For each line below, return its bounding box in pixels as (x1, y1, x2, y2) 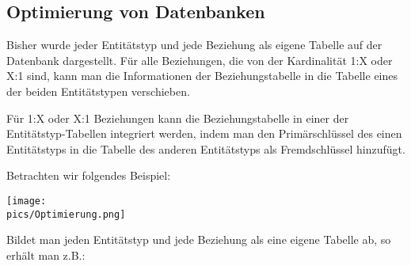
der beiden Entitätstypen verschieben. (6, 82, 190, 99)
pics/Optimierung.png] (6, 208, 126, 220)
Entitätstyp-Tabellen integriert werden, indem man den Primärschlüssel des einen (6, 125, 402, 142)
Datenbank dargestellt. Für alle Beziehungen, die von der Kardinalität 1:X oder (6, 51, 393, 68)
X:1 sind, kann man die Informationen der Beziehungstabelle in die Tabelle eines (6, 67, 398, 84)
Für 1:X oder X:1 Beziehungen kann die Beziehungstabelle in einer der (6, 109, 349, 126)
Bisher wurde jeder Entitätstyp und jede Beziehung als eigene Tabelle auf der (6, 36, 382, 53)
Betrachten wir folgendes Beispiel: (6, 167, 171, 184)
